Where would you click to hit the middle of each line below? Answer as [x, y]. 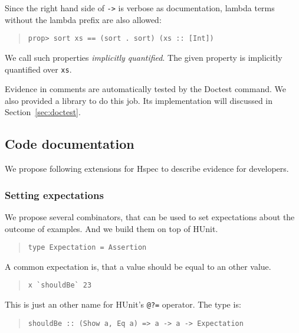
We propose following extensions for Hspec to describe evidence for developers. [147, 169]
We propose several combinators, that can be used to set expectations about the [150, 216]
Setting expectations [54, 195]
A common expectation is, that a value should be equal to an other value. [138, 266]
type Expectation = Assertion [87, 248]
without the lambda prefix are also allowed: [83, 19]
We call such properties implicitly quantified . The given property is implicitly [144, 57]
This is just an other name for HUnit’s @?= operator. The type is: [123, 304]
